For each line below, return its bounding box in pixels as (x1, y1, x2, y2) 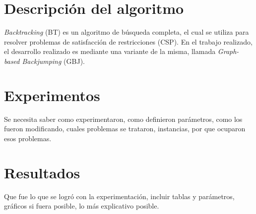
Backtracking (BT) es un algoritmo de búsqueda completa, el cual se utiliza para (4, 27, 249, 37)
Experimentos (4, 85, 100, 105)
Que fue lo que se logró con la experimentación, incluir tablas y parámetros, (4, 191, 235, 201)
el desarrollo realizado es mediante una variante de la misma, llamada (4, 46, 216, 56)
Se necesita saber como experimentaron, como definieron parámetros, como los (4, 113, 243, 124)
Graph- (217, 46, 239, 56)
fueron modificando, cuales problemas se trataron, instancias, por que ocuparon (4, 123, 246, 134)
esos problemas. (4, 133, 52, 143)
